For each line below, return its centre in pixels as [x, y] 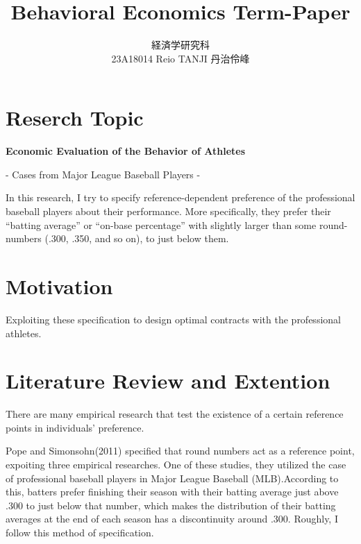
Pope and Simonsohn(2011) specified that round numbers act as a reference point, [180, 451]
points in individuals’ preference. [75, 427]
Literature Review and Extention [168, 381]
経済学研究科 [180, 45]
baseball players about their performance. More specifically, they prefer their [168, 211]
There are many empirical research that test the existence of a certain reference [175, 414]
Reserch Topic [75, 118]
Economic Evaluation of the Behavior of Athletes [126, 151]
